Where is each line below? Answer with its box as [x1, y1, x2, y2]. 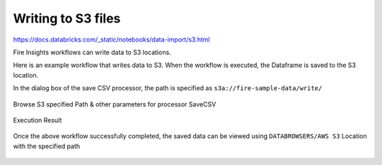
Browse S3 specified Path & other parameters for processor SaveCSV [13, 99, 216, 109]
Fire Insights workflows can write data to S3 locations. [13, 48, 171, 56]
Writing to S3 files [13, 11, 121, 26]
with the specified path [13, 142, 81, 150]
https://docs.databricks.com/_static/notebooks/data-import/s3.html [13, 35, 210, 44]
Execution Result [13, 116, 62, 124]
